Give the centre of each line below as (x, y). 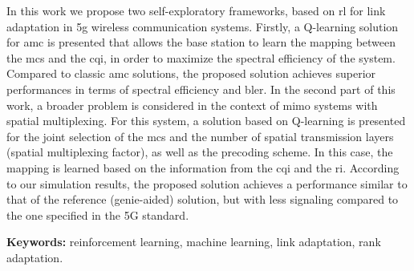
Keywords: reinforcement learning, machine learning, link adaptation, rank (194, 242)
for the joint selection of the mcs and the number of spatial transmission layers (200, 136)
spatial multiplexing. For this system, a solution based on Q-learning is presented (206, 121)
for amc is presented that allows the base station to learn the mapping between (201, 42)
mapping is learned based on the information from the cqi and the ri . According (203, 167)
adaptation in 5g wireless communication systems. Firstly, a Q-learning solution (203, 26)
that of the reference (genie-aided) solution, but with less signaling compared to (203, 199)
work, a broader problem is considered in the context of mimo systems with (192, 105)
